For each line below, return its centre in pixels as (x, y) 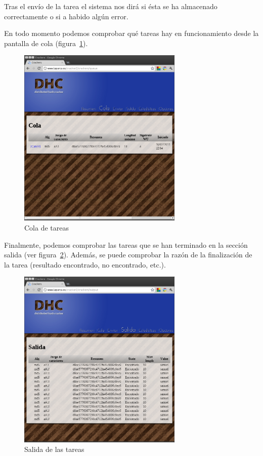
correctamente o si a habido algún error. (66, 16)
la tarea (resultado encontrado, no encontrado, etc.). (85, 264)
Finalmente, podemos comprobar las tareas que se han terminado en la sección (126, 244)
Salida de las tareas (54, 449)
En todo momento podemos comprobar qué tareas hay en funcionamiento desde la (131, 33)
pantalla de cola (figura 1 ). (46, 43)
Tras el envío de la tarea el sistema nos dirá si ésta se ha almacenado (111, 6)
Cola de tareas (47, 228)
